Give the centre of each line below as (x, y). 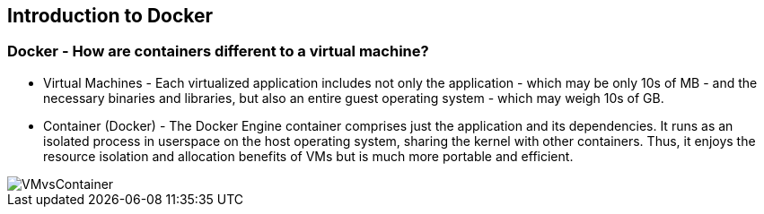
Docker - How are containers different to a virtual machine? (218, 51)
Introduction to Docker (110, 16)
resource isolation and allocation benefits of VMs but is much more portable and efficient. (308, 156)
